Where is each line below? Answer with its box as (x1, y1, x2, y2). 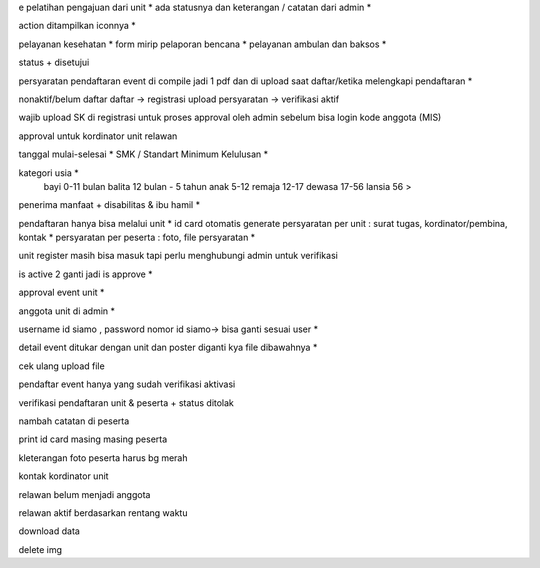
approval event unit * (18, 286, 105, 299)
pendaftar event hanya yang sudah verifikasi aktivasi (18, 378, 236, 390)
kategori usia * (18, 166, 79, 179)
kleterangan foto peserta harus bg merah (18, 451, 189, 464)
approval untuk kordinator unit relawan (18, 130, 178, 142)
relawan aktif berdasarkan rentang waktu (18, 506, 188, 519)
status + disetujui (18, 56, 90, 69)
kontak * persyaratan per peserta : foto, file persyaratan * (18, 231, 256, 244)
